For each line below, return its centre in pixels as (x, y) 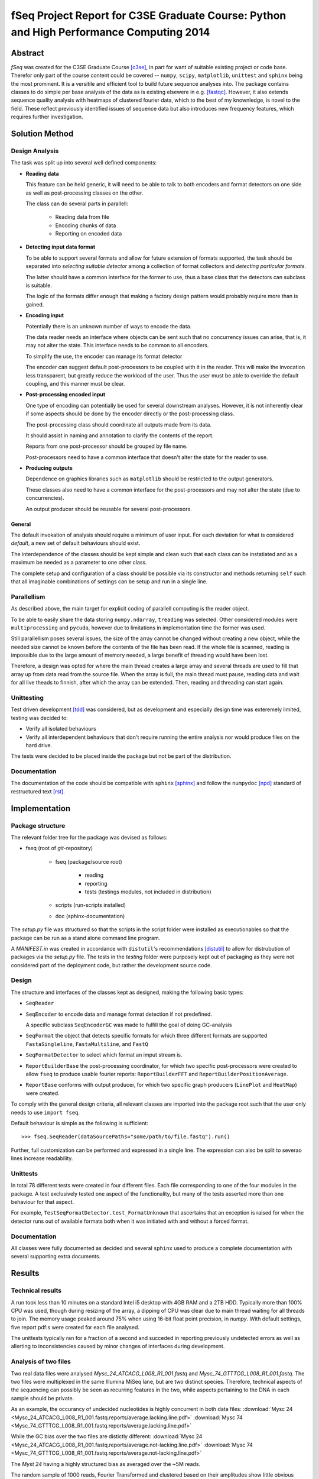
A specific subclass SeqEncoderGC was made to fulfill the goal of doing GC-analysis (129, 1025)
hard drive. (39, 745)
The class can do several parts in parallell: (77, 204)
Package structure (38, 825)
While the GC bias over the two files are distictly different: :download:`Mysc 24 (107, 1436)
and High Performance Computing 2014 (110, 32)
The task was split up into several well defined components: (84, 163)
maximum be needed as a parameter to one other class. (79, 563)
